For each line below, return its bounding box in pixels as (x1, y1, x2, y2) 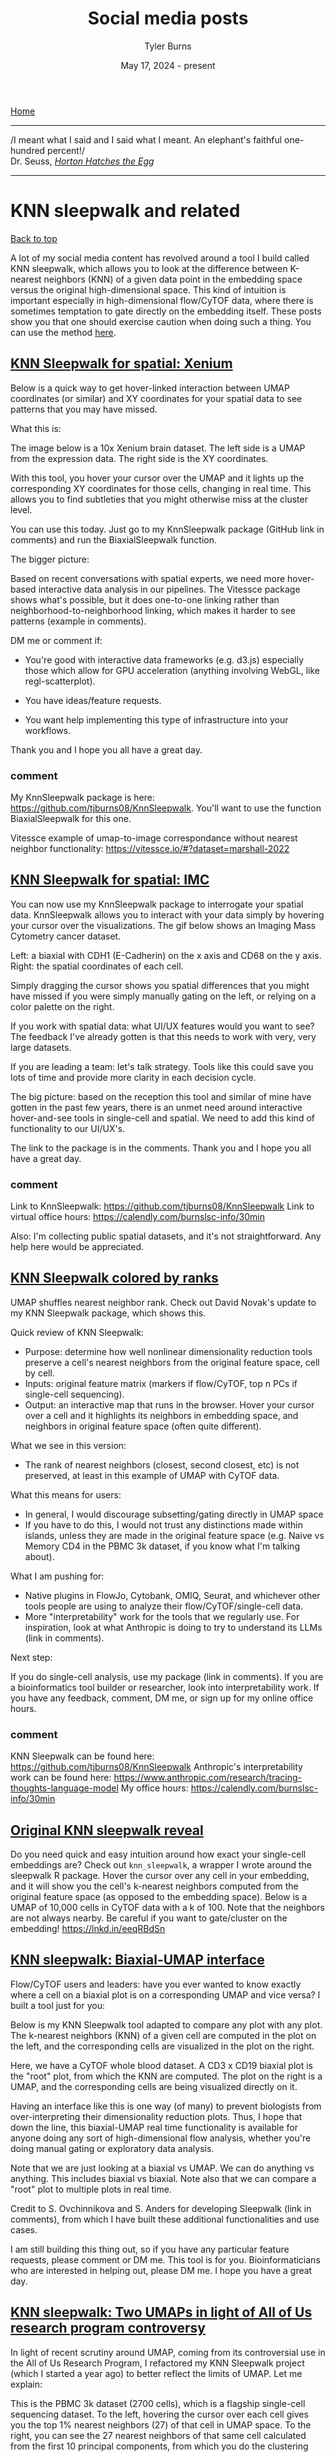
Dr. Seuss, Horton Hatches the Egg (10, 155, 155, 167)
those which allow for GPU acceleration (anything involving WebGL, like (24, 664, 321, 676)
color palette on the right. (10, 1000, 115, 1012)
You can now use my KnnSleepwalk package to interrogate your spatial (10, 898, 304, 910)
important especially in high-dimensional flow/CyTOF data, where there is (10, 294, 314, 306)
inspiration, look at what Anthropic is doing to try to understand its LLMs (24, 1621, 323, 1633)
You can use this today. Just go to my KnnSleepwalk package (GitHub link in (10, 523, 325, 535)
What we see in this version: (10, 1439, 127, 1451)
